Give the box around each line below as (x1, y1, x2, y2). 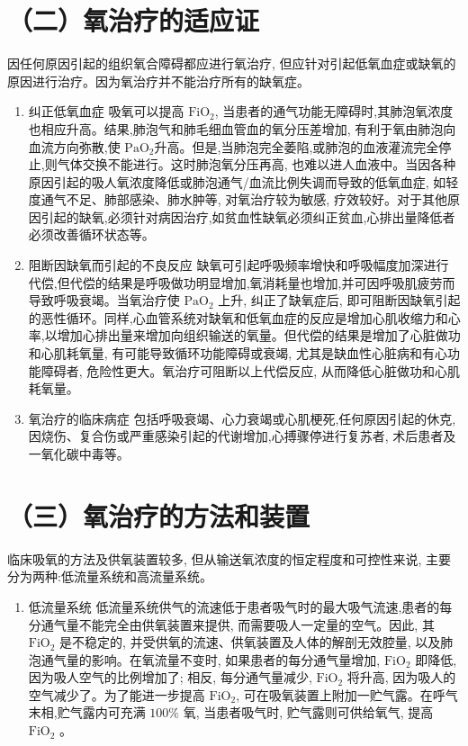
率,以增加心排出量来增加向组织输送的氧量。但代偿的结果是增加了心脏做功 (28, 326, 461, 345)
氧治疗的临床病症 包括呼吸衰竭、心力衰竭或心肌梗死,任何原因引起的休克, (28, 409, 456, 427)
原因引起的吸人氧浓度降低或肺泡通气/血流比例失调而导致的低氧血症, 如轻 (28, 172, 459, 191)
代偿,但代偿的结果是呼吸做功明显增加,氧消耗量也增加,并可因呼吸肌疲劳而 (28, 273, 455, 292)
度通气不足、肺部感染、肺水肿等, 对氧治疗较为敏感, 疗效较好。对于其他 (28, 190, 447, 209)
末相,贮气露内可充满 (28, 703, 146, 722)
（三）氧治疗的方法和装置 (7, 497, 310, 534)
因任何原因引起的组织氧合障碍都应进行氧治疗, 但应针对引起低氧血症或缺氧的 (7, 54, 456, 73)
